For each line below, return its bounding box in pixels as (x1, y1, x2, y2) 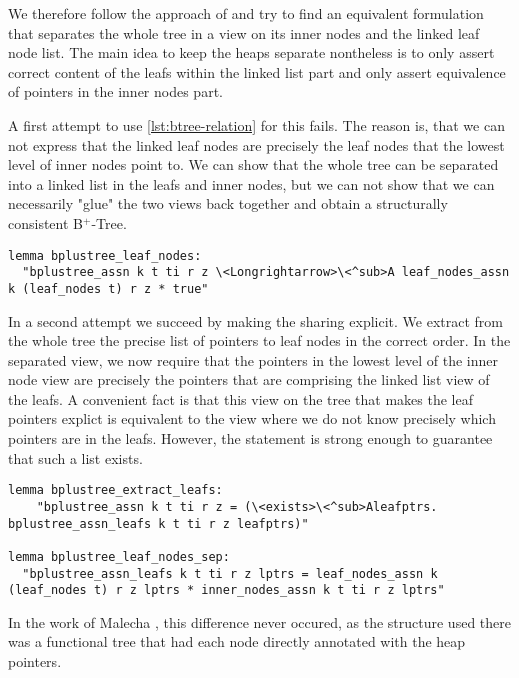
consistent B (8, 212, 83, 233)
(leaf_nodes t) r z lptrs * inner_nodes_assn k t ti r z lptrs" (8, 583, 445, 598)
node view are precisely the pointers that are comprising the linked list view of (8, 369, 490, 390)
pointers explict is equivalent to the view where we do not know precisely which (8, 408, 496, 429)
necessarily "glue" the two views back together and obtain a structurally (8, 193, 448, 214)
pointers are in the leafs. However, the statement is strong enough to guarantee (8, 428, 493, 449)
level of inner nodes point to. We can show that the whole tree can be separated (8, 154, 499, 175)
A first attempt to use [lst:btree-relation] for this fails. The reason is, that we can (8, 114, 505, 135)
